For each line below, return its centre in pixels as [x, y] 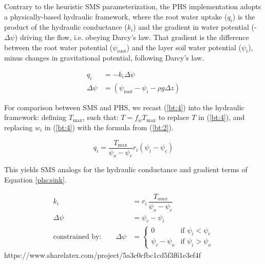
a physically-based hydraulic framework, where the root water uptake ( [116, 16]
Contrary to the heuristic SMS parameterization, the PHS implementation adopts [133, 6]
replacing [18, 127]
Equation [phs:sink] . [35, 180]
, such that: [100, 117]
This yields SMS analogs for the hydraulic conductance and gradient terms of [126, 169]
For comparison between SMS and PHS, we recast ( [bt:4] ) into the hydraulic [124, 107]
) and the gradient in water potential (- [195, 27]
